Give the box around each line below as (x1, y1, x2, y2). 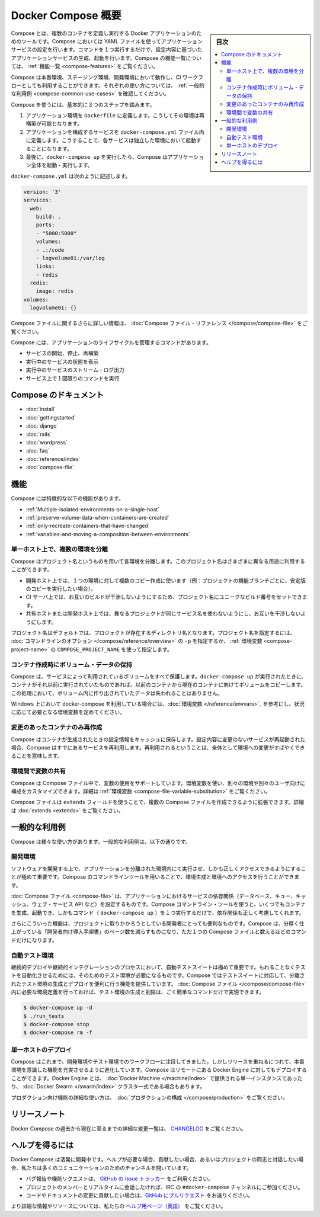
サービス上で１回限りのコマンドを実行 (25, 374, 120, 382)
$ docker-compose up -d (23, 1004, 93, 1011)
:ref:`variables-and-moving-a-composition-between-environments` (25, 530, 191, 537)
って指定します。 (131, 646, 172, 653)
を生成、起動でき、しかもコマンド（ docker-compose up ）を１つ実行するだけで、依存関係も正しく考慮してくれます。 (11, 909, 305, 916)
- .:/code (36, 246, 65, 253)
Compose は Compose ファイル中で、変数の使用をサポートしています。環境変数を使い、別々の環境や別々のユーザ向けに (11, 779, 305, 786)
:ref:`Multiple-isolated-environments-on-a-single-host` (25, 505, 160, 513)
